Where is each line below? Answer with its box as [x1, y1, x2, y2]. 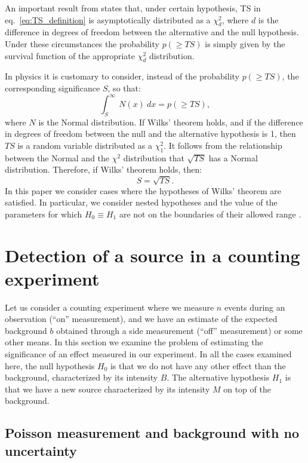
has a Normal [208, 151, 258, 164]
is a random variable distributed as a [17, 139, 152, 152]
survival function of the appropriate [5, 49, 135, 62]
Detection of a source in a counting [5, 243, 300, 267]
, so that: [107, 81, 141, 94]
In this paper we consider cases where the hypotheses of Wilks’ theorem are [5, 184, 282, 197]
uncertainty [5, 441, 77, 459]
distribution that [123, 151, 184, 164]
